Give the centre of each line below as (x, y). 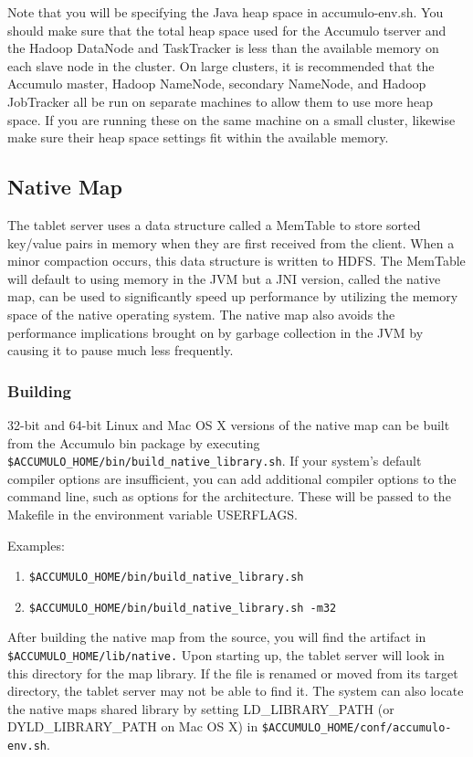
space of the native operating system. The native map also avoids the (201, 314)
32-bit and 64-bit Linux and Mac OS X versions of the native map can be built (229, 424)
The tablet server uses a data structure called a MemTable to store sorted (214, 224)
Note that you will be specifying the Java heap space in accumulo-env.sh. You (226, 12)
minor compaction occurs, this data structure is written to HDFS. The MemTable (236, 261)
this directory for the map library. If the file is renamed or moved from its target (233, 673)
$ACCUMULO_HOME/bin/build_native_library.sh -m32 (183, 608)
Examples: (36, 545)
